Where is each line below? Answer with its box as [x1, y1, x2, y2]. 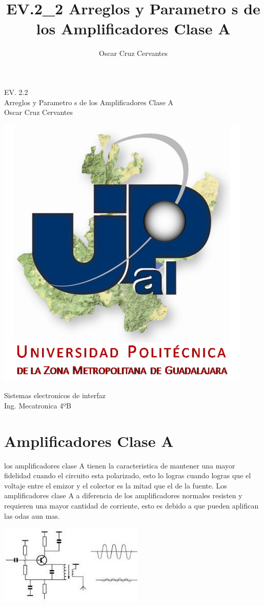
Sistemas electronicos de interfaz [4, 390, 106, 401]
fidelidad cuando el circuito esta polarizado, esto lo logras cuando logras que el [4, 470, 251, 481]
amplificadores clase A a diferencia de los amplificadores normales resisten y [4, 490, 242, 501]
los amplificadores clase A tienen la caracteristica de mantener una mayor [4, 460, 235, 471]
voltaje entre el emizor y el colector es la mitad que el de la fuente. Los [4, 480, 227, 491]
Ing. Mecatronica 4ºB [4, 400, 71, 410]
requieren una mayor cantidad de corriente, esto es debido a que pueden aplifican [4, 500, 259, 511]
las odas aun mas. [4, 510, 60, 521]
